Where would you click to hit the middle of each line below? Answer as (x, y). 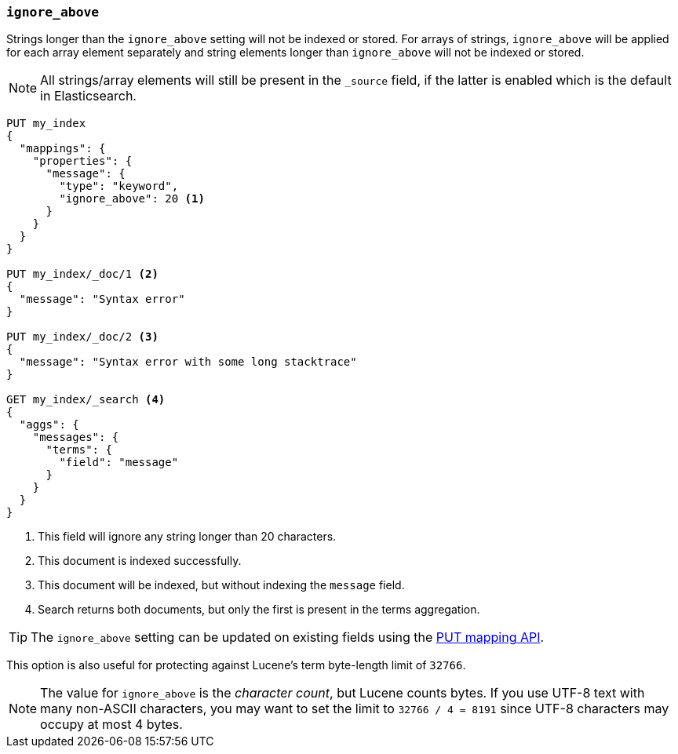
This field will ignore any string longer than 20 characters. (187, 537)
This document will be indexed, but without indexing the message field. (221, 585)
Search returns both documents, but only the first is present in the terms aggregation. (259, 610)
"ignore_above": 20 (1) (132, 199)
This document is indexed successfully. (140, 561)
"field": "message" (119, 463)
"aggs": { (49, 425)
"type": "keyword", (119, 186)
